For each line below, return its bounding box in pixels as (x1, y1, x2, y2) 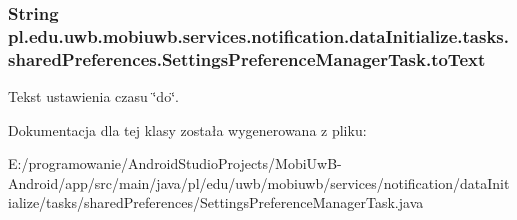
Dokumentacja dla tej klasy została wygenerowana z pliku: (8, 119, 367, 140)
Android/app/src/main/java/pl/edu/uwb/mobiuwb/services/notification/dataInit (8, 172, 510, 193)
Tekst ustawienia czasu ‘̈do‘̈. (8, 86, 179, 107)
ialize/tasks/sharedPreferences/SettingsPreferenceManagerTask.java (8, 192, 424, 213)
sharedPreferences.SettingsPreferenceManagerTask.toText (8, 46, 486, 71)
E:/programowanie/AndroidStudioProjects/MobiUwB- (8, 153, 342, 174)
